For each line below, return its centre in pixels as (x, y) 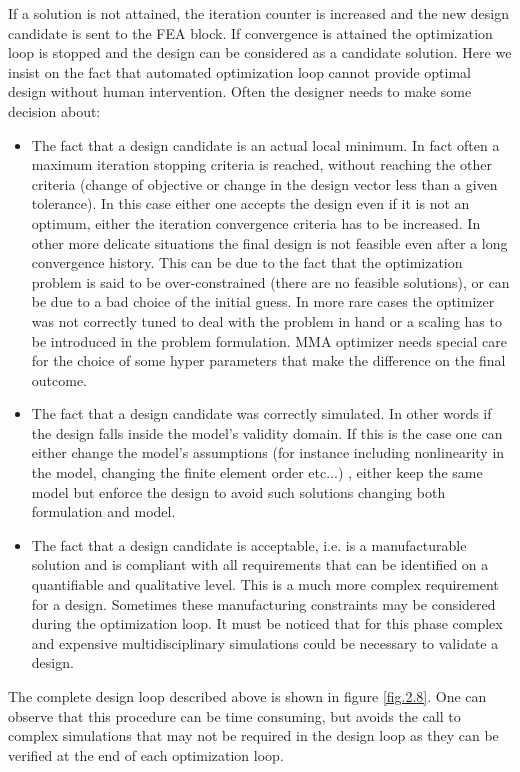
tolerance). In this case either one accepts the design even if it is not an (250, 203)
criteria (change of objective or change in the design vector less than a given (264, 183)
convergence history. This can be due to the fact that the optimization (247, 262)
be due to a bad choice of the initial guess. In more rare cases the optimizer (263, 301)
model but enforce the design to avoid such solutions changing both (238, 491)
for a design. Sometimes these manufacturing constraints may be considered (263, 603)
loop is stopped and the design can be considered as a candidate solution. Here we (260, 52)
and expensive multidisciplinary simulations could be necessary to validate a (265, 642)
